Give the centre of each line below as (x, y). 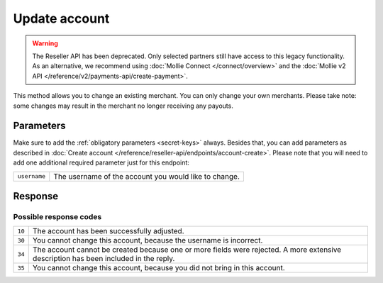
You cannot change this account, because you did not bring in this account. (159, 268)
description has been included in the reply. (104, 259)
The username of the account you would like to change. (147, 176)
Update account (61, 18)
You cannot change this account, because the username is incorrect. (148, 240)
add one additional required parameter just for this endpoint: (101, 162)
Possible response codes (57, 216)
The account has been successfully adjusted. (108, 231)
